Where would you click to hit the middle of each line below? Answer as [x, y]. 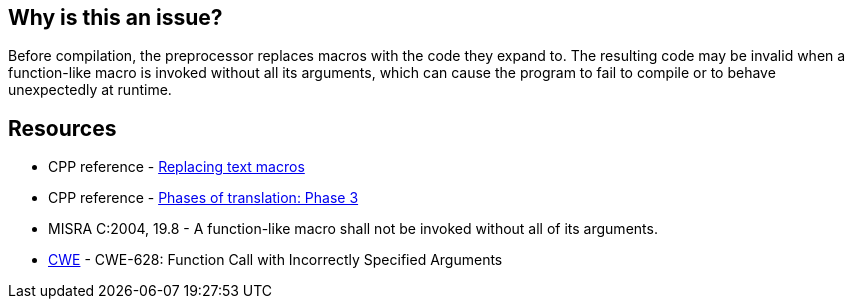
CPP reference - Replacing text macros [176, 167]
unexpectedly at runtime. [90, 90]
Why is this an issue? [115, 17]
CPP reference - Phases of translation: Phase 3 [203, 198]
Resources [62, 128]
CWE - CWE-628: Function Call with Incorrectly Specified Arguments [275, 260]
